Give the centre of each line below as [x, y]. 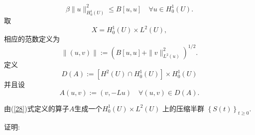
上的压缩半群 [184, 108]
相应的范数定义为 [32, 39]
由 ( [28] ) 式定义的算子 [37, 108]
